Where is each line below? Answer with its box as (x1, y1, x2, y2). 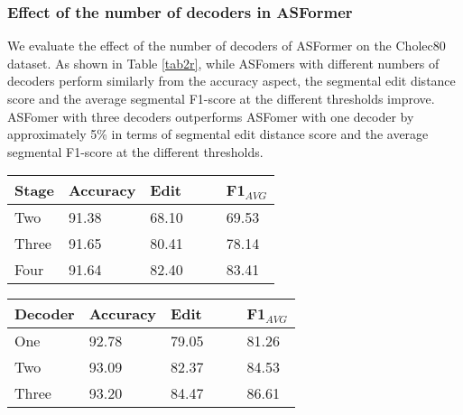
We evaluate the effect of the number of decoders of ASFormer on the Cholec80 (7, 36, 446, 55)
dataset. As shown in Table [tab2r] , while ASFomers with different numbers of (7, 53, 440, 72)
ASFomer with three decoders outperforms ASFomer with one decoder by (7, 106, 414, 125)
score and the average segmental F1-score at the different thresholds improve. (7, 89, 435, 107)
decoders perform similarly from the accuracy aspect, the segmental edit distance (7, 71, 456, 90)
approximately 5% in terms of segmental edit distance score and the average (7, 124, 429, 143)
